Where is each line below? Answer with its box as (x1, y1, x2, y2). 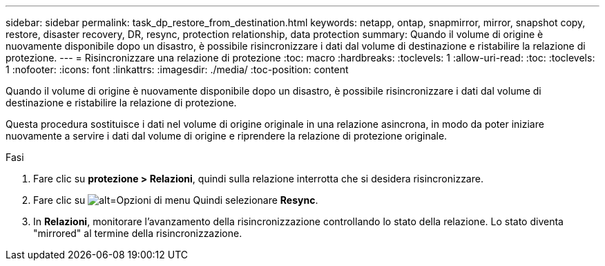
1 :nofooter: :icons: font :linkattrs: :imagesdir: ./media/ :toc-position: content (6, 64, 349, 75)
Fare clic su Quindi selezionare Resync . (33, 194, 318, 206)
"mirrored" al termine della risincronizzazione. (33, 227, 242, 239)
